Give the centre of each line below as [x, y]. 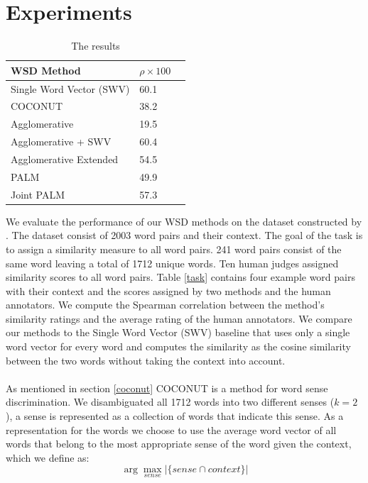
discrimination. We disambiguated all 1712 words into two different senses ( [170, 402]
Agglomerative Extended [65, 159]
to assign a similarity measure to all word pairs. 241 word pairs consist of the [174, 249]
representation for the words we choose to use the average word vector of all [171, 429]
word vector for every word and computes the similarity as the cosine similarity [178, 346]
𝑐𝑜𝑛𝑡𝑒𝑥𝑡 [224, 470]
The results [96, 46]
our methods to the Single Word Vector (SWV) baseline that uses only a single [178, 332]
